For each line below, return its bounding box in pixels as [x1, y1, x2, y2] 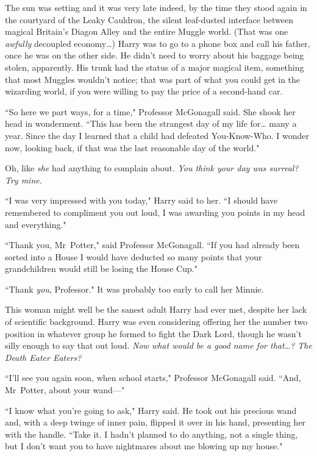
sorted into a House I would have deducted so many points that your [5, 250, 262, 263]
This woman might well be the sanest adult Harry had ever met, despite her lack [5, 303, 307, 316]
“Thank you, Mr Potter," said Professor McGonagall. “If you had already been [5, 238, 300, 251]
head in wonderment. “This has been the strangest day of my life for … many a [5, 117, 297, 130]
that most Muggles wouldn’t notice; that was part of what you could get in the [5, 73, 301, 85]
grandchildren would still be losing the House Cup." [5, 262, 198, 275]
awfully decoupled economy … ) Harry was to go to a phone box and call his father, [5, 37, 310, 49]
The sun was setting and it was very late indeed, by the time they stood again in [5, 1, 307, 13]
